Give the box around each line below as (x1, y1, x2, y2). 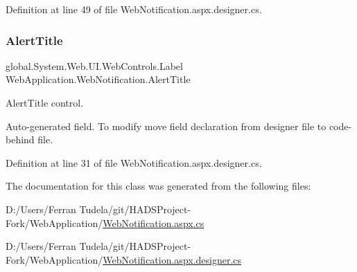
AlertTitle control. (6, 96, 84, 109)
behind (6, 132, 35, 147)
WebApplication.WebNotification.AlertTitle (6, 72, 191, 87)
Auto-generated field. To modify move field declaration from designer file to (6, 118, 326, 133)
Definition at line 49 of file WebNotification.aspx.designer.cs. (6, 2, 262, 16)
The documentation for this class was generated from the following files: (6, 179, 311, 193)
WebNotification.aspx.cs (103, 215, 204, 230)
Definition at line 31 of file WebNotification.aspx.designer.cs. (6, 155, 262, 170)
